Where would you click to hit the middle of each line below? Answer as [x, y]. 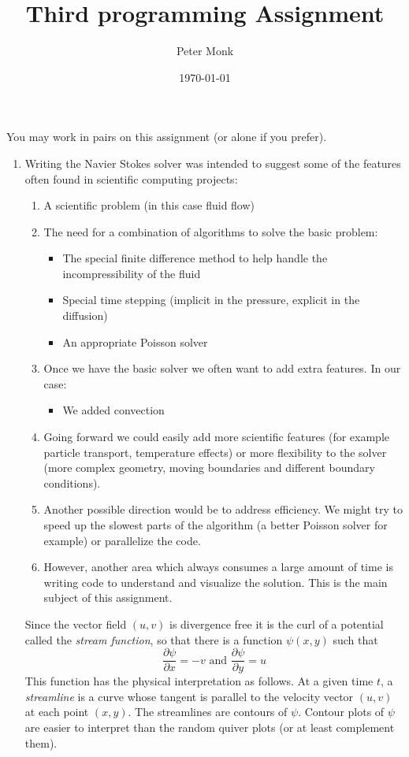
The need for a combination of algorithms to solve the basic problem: [211, 231]
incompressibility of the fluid [132, 273]
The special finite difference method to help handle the [195, 258]
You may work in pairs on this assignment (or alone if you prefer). [167, 137]
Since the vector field [76, 623]
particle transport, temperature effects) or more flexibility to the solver [215, 452]
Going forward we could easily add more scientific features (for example [216, 437]
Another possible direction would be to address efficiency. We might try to [223, 509]
